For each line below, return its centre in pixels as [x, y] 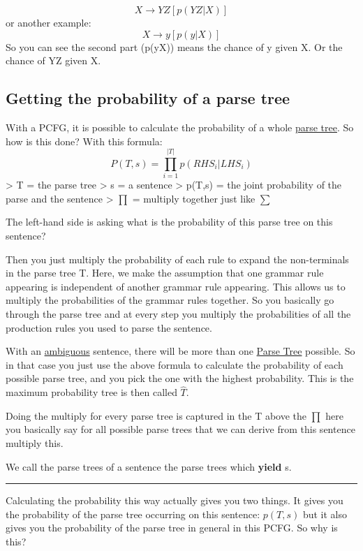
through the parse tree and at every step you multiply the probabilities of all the [178, 314]
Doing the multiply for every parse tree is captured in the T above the [156, 415]
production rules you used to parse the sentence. [109, 327]
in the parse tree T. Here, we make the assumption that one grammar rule [165, 273]
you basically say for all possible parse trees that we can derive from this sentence [180, 429]
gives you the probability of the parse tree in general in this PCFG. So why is [172, 528]
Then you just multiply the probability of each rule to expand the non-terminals [177, 259]
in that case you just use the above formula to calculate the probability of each [175, 364]
